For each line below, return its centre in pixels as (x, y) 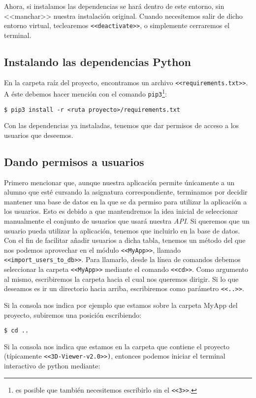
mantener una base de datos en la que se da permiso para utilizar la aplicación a (126, 201)
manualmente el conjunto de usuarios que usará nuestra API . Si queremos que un (127, 221)
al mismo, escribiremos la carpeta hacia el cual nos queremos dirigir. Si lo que (121, 279)
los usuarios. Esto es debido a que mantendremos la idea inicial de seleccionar (121, 211)
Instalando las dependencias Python (97, 61)
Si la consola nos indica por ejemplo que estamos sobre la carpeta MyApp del (121, 305)
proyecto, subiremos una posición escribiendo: (73, 315)
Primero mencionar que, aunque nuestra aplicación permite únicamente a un (119, 182)
